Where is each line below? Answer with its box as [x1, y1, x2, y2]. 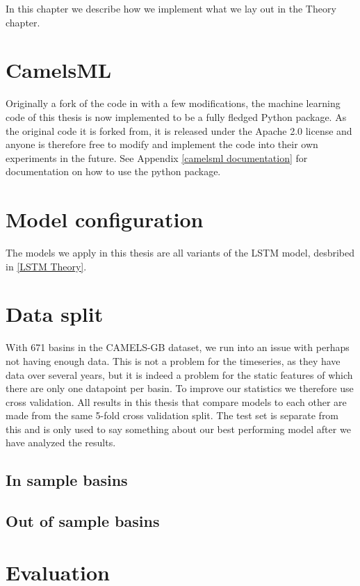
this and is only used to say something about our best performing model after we [6, 421, 351, 436]
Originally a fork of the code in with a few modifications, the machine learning [6, 96, 341, 111]
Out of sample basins [6, 510, 160, 532]
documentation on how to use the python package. [6, 164, 221, 179]
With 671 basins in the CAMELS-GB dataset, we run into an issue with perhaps [6, 340, 350, 355]
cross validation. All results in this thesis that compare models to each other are [6, 394, 347, 409]
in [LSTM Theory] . [6, 259, 87, 273]
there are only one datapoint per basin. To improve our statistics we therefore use [6, 381, 354, 396]
